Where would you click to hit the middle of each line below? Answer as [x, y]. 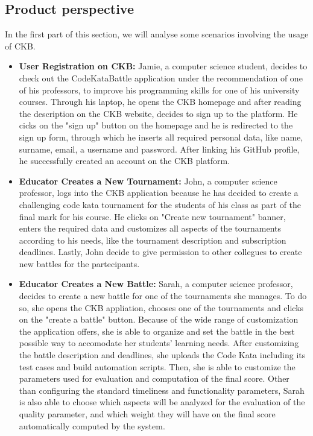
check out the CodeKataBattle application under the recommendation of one [161, 77]
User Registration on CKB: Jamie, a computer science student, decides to [163, 66]
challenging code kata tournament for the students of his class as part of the [160, 204]
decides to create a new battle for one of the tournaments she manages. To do [163, 296]
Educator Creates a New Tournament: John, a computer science [148, 181]
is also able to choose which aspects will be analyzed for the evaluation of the [162, 402]
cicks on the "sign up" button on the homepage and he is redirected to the [156, 125]
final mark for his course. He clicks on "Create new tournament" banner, [152, 216]
